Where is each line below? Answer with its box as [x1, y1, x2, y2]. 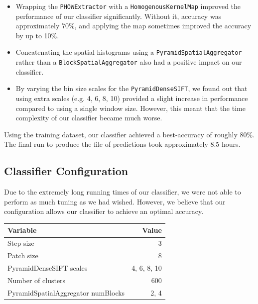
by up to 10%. [15, 30, 59, 40]
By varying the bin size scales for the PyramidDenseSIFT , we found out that [15, 83, 248, 94]
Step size [7, 238, 34, 248]
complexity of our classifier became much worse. [15, 112, 162, 123]
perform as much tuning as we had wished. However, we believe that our [4, 196, 226, 206]
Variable [7, 225, 37, 235]
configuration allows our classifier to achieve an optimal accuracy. [4, 206, 204, 216]
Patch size [7, 250, 38, 261]
